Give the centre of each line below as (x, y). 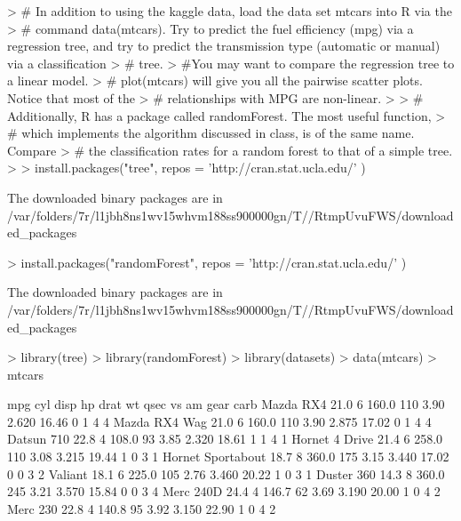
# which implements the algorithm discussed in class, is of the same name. (211, 133)
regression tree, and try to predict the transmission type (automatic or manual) (224, 46)
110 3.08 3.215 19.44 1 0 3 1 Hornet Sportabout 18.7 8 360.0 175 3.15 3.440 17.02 (228, 457)
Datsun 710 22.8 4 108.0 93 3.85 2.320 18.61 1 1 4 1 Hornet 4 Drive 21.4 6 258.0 (225, 439)
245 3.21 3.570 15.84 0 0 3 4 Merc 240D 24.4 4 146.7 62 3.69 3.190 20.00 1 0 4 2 (224, 491)
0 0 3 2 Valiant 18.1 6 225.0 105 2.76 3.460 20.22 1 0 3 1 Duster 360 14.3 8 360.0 (226, 473)
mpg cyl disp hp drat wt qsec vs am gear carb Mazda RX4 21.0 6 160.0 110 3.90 (226, 404)
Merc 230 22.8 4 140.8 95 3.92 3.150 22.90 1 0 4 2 (142, 508)
